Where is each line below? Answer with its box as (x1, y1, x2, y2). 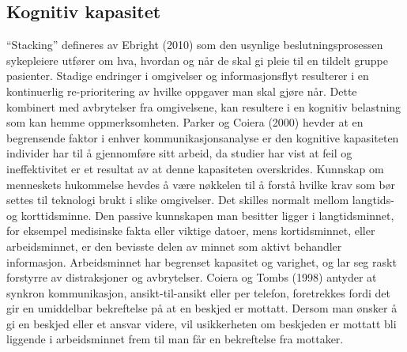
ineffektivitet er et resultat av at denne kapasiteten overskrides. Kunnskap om (6, 160, 384, 176)
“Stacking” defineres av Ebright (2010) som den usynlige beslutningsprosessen (6, 36, 383, 53)
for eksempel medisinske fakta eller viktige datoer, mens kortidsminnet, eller (6, 222, 375, 239)
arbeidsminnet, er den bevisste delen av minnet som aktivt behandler (6, 237, 342, 254)
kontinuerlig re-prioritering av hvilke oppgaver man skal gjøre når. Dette (6, 82, 357, 99)
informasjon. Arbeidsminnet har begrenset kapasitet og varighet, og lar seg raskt (6, 253, 397, 270)
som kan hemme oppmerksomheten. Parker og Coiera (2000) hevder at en (6, 114, 364, 131)
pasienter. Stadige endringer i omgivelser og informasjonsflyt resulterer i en (6, 67, 369, 84)
